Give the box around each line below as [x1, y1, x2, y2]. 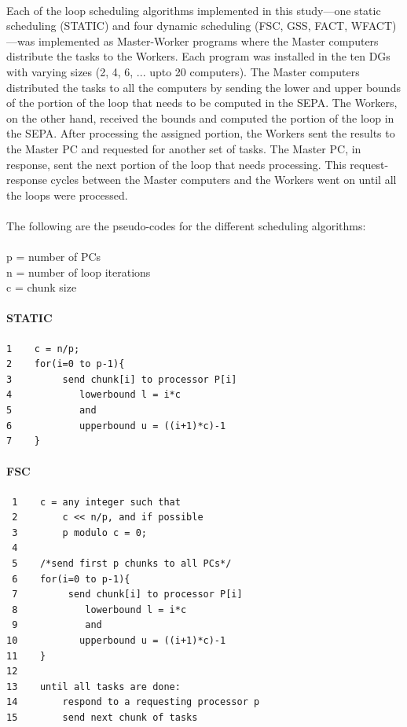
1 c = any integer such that [12, 496, 181, 508]
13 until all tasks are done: [6, 681, 181, 692]
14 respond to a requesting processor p [6, 696, 260, 708]
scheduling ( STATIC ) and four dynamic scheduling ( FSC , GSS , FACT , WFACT [6, 17, 392, 34]
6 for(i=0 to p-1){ [12, 573, 130, 585]
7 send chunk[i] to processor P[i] [12, 589, 243, 600]
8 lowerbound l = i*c [12, 604, 187, 615]
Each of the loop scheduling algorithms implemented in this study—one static [6, 2, 381, 18]
